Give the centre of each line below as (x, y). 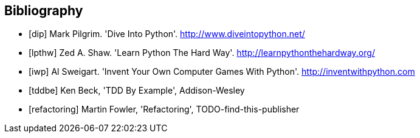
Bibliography (44, 11)
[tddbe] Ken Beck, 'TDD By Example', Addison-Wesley (137, 91)
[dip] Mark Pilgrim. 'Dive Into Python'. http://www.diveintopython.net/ (167, 34)
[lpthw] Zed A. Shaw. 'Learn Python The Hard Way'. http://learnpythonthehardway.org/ (202, 53)
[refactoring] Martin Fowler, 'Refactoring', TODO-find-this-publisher (164, 109)
